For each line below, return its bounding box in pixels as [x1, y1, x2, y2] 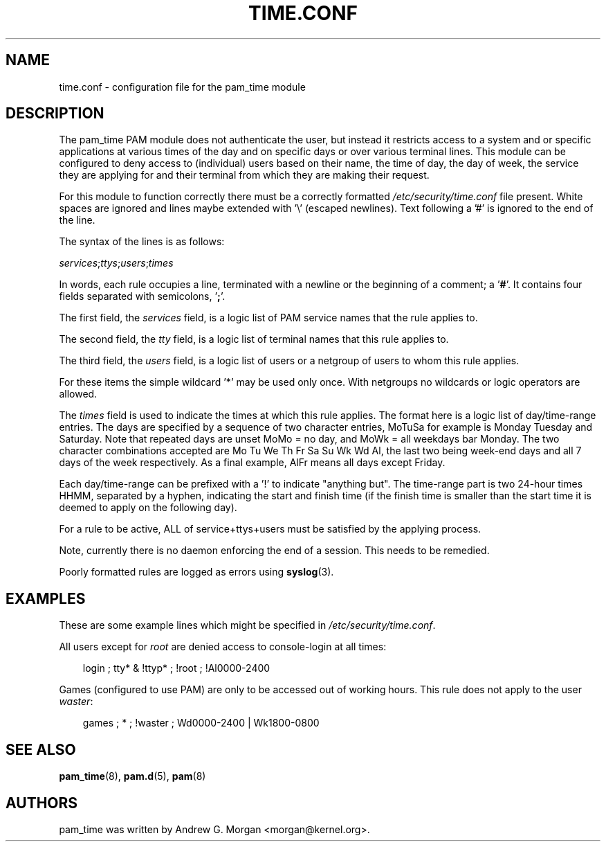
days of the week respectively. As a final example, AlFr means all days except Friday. [59, 456, 446, 469]
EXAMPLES [6, 589, 86, 607]
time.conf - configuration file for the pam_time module [59, 80, 306, 93]
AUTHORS [6, 794, 78, 812]
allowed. [59, 388, 98, 400]
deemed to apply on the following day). [59, 501, 237, 514]
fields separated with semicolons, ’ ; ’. [59, 290, 226, 303]
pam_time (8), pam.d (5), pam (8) [59, 770, 206, 783]
